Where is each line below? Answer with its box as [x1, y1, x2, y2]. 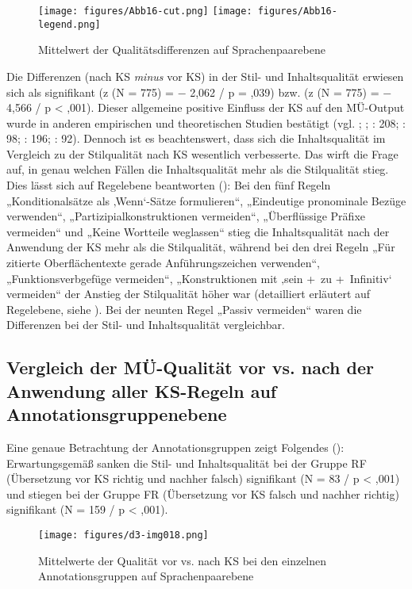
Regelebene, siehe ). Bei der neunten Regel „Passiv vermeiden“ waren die [6, 300, 362, 317]
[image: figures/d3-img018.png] [38, 529, 209, 541]
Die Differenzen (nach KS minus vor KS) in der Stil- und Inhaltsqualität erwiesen [6, 67, 404, 84]
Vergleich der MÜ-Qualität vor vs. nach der [6, 355, 374, 380]
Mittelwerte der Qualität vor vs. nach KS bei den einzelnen [38, 552, 327, 568]
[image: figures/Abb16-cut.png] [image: [38, 6, 252, 17]
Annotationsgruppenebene [6, 402, 227, 426]
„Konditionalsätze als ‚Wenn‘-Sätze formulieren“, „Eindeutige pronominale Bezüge [6, 192, 406, 208]
